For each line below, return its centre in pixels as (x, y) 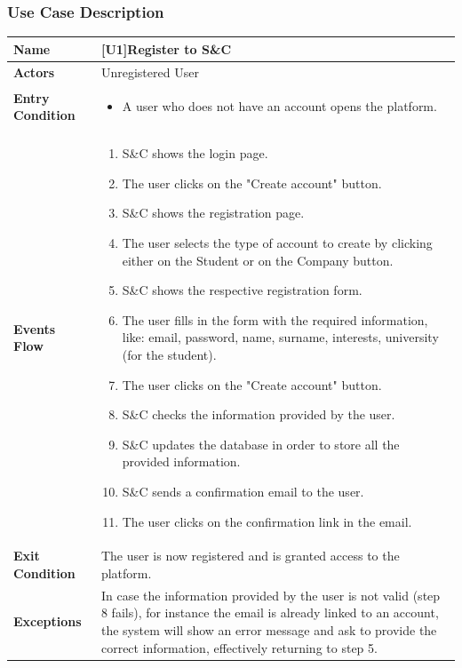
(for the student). (169, 354)
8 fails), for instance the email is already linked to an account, (270, 612)
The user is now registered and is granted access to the (250, 556)
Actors (34, 72)
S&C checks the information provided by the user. (259, 414)
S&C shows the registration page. (213, 213)
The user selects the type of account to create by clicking (277, 243)
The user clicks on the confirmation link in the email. (267, 521)
